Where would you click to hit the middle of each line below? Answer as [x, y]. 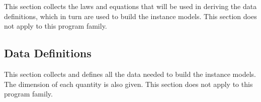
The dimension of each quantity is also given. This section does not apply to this [128, 84]
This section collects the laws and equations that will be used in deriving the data [130, 6]
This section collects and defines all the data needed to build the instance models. [130, 74]
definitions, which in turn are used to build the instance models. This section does [130, 16]
